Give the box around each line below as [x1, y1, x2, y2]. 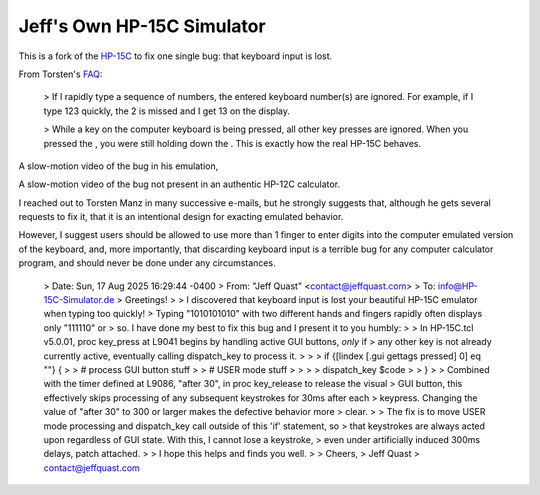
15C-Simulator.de [43, 294, 115, 306]
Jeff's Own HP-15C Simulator [18, 15, 266, 37]
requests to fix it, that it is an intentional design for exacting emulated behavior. [18, 211, 344, 223]
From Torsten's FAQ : [18, 68, 103, 80]
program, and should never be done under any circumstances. [18, 257, 276, 269]
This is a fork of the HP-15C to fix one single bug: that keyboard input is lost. [18, 50, 333, 62]
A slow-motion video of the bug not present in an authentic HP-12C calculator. [18, 178, 340, 190]
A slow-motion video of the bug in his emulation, [18, 160, 219, 172]
